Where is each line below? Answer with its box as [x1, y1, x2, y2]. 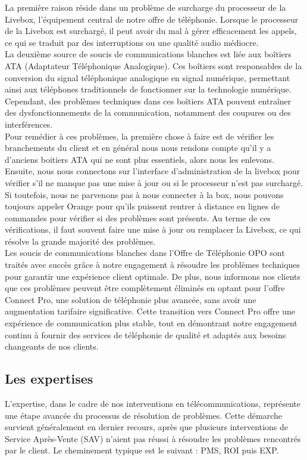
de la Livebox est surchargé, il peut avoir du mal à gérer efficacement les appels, [5, 24, 297, 37]
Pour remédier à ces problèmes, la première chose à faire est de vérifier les [5, 129, 274, 142]
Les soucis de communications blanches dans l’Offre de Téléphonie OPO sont [5, 246, 285, 259]
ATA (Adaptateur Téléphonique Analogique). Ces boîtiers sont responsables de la [5, 59, 302, 72]
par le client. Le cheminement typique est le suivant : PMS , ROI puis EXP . [5, 444, 279, 456]
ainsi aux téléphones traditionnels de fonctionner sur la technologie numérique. [5, 83, 292, 95]
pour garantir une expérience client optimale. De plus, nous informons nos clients [5, 270, 301, 282]
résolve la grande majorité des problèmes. [5, 234, 156, 247]
